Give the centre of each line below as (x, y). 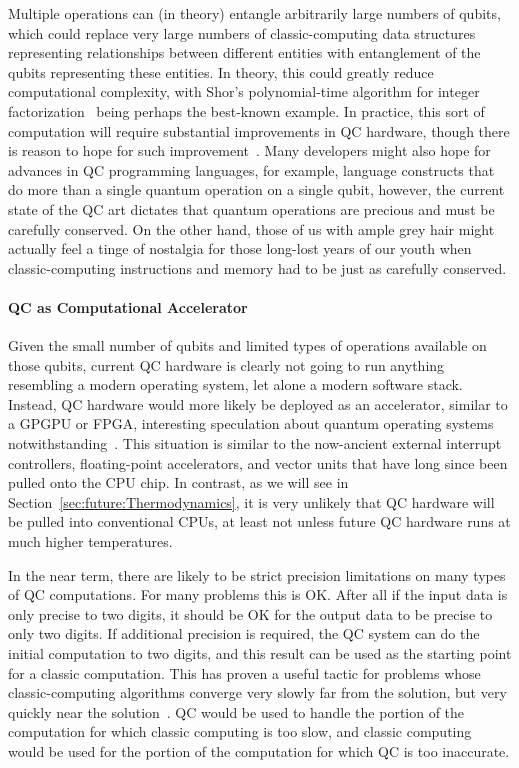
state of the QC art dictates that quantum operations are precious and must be (251, 208)
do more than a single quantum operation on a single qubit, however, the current (256, 189)
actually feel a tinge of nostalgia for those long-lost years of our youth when (240, 248)
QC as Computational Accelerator (128, 306)
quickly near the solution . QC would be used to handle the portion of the (236, 711)
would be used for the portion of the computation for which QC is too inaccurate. (259, 750)
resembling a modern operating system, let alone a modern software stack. (235, 384)
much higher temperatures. (90, 541)
